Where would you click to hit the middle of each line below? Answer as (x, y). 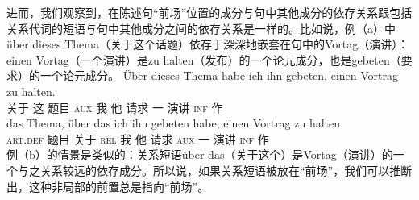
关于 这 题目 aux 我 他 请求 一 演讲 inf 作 (115, 107)
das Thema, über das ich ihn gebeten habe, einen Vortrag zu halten (174, 123)
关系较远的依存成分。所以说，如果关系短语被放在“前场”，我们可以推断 (226, 170)
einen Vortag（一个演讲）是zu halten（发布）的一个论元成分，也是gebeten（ (204, 59)
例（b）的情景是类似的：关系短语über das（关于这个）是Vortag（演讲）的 (200, 154)
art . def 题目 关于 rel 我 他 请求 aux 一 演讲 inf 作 (138, 138)
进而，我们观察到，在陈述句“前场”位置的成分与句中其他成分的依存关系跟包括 (209, 12)
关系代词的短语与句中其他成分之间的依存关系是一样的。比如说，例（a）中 (201, 28)
